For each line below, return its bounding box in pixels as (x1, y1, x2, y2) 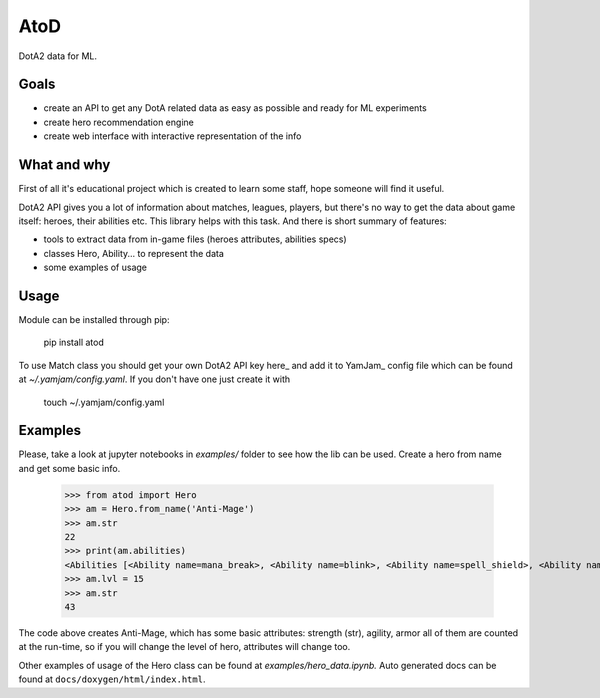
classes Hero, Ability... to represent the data (43, 247, 225, 259)
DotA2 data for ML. (18, 50, 98, 62)
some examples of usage (43, 261, 148, 274)
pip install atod (43, 336, 105, 349)
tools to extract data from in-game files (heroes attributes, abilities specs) (43, 233, 347, 245)
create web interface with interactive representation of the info (43, 130, 302, 142)
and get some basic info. (18, 462, 121, 474)
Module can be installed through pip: (18, 314, 170, 325)
